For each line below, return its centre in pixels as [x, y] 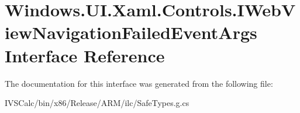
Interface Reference [85, 55]
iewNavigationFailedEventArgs [131, 32]
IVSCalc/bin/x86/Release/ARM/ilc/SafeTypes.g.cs [97, 103]
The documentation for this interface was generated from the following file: [139, 83]
